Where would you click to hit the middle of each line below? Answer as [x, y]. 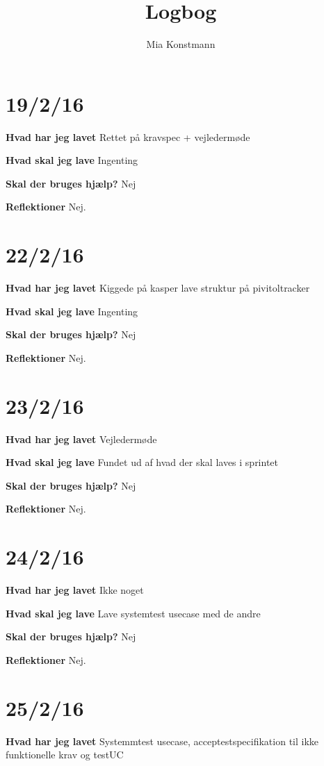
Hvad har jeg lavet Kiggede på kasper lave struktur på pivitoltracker [158, 288]
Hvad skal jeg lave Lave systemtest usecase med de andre [133, 613]
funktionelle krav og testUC [65, 755]
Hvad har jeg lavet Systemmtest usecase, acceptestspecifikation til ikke [162, 741]
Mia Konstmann [181, 44]
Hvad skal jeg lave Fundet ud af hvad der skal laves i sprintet [142, 462]
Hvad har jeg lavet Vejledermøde [81, 439]
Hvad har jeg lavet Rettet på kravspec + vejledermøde [128, 136]
